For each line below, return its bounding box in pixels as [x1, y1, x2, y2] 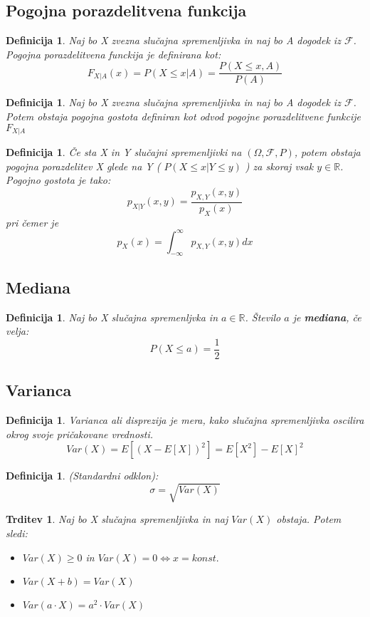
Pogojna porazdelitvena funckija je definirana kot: [6, 46, 221, 61]
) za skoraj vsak [245, 158, 314, 173]
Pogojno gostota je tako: [6, 172, 111, 187]
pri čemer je [6, 214, 59, 229]
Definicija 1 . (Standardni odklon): [6, 468, 159, 483]
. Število [245, 309, 281, 324]
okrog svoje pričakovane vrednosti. [6, 426, 154, 441]
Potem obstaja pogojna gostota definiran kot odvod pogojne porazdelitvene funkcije [6, 109, 361, 124]
